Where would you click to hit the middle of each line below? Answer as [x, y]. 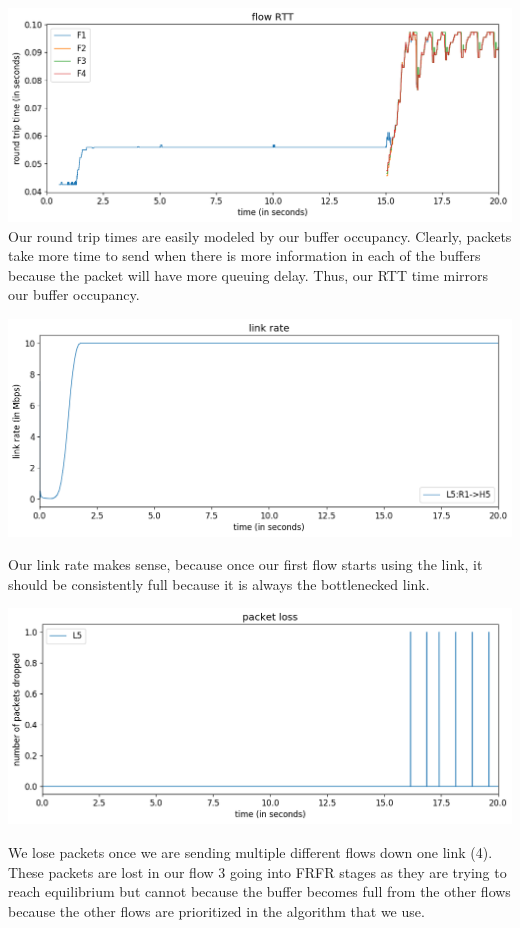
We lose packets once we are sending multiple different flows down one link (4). [250, 851]
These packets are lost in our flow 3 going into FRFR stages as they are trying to [257, 871]
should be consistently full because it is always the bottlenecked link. [219, 583]
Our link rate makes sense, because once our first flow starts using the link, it [245, 564]
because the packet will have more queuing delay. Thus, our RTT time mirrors [248, 274]
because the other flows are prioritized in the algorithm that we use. [216, 910]
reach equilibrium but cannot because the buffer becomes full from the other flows [259, 891]
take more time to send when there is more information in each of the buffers [244, 255]
